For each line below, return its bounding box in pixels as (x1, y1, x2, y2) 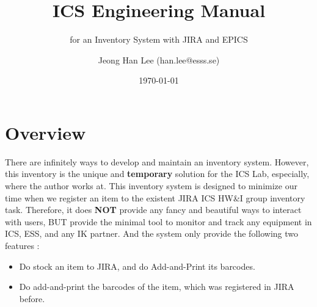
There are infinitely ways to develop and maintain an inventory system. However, (5, 155, 309, 168)
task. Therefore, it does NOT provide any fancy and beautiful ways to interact (5, 203, 302, 216)
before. (19, 292, 45, 305)
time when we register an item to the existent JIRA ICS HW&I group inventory (5, 191, 305, 204)
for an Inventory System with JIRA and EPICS (70, 33, 248, 46)
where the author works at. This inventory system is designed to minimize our (5, 179, 297, 192)
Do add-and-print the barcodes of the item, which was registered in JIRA (19, 280, 294, 293)
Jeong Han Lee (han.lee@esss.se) (98, 53, 220, 66)
